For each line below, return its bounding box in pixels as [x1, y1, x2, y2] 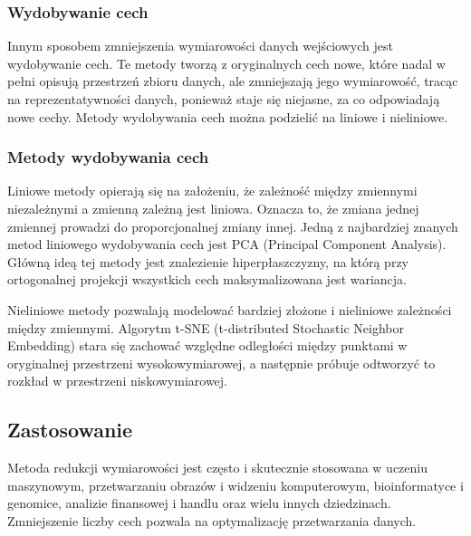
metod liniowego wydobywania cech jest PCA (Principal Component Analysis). [7, 234, 447, 254]
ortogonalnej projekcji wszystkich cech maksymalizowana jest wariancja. [7, 270, 408, 289]
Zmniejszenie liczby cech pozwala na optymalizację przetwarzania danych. [7, 511, 417, 530]
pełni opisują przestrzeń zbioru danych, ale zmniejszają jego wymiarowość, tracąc [7, 72, 458, 91]
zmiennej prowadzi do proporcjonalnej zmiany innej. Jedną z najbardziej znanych [7, 216, 458, 235]
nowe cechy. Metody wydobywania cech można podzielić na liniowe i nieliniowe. [7, 107, 448, 126]
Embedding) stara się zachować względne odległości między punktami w [7, 336, 408, 355]
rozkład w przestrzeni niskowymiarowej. [7, 371, 227, 390]
